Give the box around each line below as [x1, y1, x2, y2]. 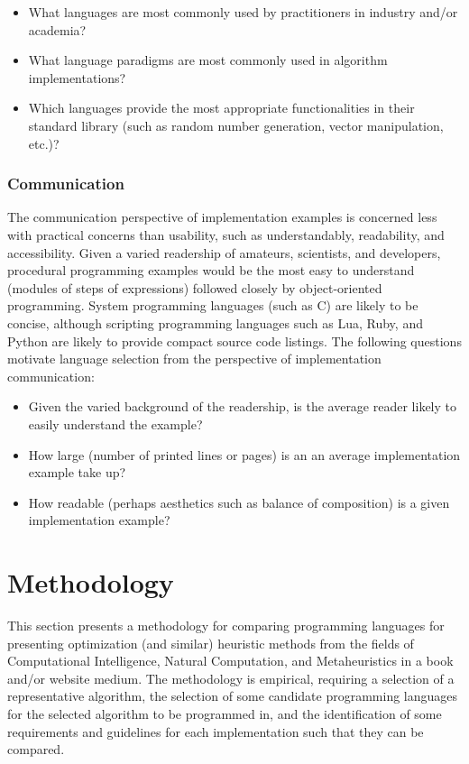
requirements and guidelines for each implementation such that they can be [7, 722, 424, 741]
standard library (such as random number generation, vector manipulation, [28, 115, 444, 134]
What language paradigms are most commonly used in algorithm [28, 51, 388, 69]
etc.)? [28, 133, 60, 152]
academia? [28, 20, 87, 39]
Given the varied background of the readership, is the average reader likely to [28, 397, 456, 416]
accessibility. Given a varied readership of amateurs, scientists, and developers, [7, 243, 441, 262]
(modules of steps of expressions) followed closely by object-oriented [7, 278, 382, 297]
